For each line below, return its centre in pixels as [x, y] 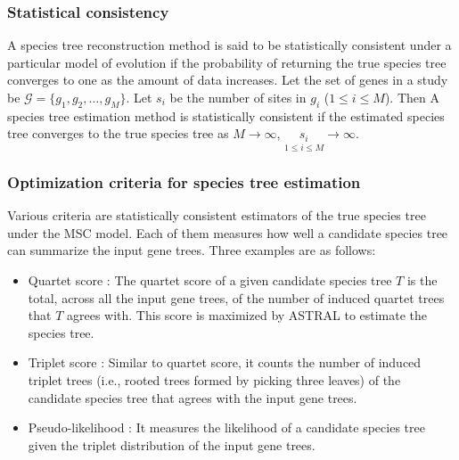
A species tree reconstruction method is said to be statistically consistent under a [229, 45]
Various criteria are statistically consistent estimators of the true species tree [217, 215]
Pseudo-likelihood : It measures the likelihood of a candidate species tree [226, 427]
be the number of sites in [238, 97]
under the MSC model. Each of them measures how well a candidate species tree [228, 232]
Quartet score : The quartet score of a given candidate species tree [210, 280]
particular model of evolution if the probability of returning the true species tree [227, 62]
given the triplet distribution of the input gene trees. [172, 444]
